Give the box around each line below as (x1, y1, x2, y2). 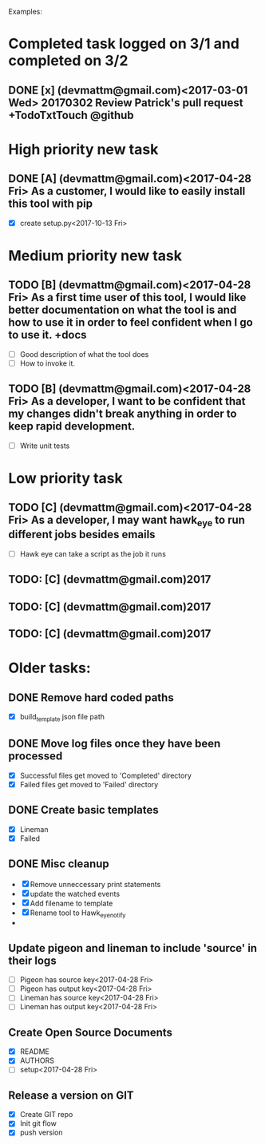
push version (19, 1127, 63, 1137)
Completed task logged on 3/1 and (8, 35, 239, 53)
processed (8, 750, 63, 763)
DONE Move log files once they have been (8, 737, 221, 751)
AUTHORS (19, 1056, 54, 1065)
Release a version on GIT (8, 1088, 134, 1102)
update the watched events (30, 889, 121, 898)
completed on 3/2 (8, 52, 129, 70)
